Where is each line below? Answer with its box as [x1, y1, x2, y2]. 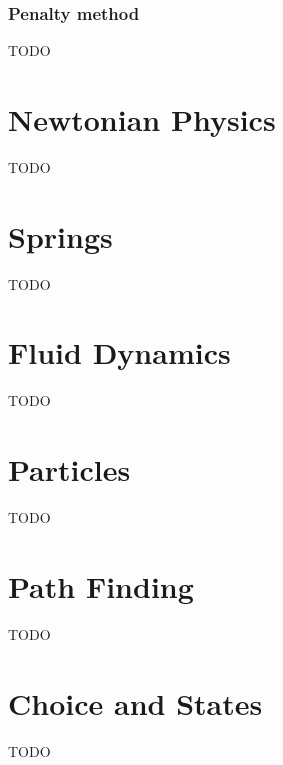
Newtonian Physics [8, 99, 276, 139]
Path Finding [8, 565, 194, 606]
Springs [8, 215, 113, 256]
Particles [8, 449, 131, 490]
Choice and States [8, 682, 263, 723]
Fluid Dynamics [8, 332, 231, 373]
